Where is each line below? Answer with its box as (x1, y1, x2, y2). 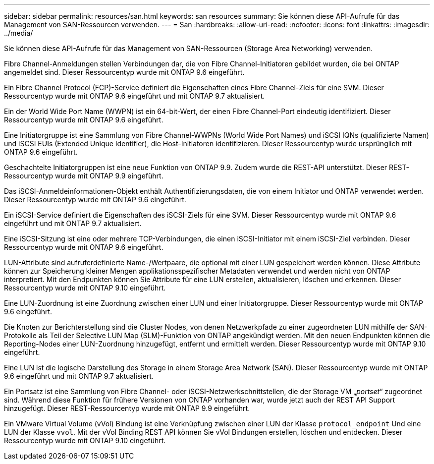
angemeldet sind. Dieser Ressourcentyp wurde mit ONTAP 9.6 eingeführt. (4, 68, 245, 76)
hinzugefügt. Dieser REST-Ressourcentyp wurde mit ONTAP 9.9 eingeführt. (4, 404, 250, 412)
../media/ (4, 29, 33, 37)
